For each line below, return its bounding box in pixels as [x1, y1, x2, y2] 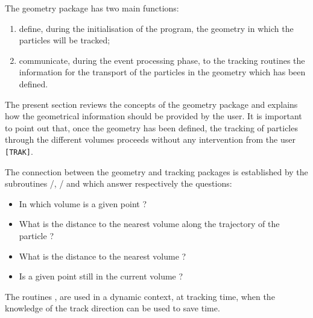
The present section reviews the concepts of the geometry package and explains [5, 98, 298, 110]
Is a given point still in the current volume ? [19, 270, 183, 282]
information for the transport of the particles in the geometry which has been [19, 66, 306, 78]
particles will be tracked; [19, 34, 110, 46]
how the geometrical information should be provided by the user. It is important [5, 110, 302, 122]
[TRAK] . [5, 145, 33, 157]
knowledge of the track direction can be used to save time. [5, 302, 220, 314]
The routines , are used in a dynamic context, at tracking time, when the [5, 290, 275, 302]
